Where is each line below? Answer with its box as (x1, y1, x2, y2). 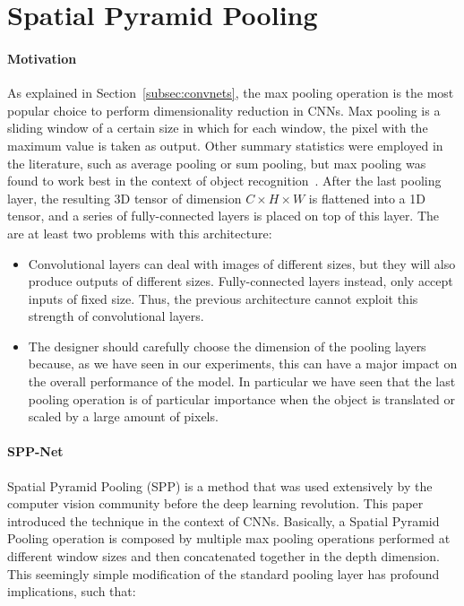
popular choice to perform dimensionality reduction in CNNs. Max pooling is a (7, 100, 441, 119)
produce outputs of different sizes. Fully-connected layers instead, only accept (28, 272, 453, 290)
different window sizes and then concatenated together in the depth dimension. (7, 547, 440, 566)
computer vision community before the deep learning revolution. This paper (7, 494, 424, 513)
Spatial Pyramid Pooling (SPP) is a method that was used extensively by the (7, 476, 433, 495)
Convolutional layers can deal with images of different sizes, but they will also (28, 254, 456, 273)
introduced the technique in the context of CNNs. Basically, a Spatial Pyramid (7, 511, 440, 530)
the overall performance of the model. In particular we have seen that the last (28, 372, 456, 391)
